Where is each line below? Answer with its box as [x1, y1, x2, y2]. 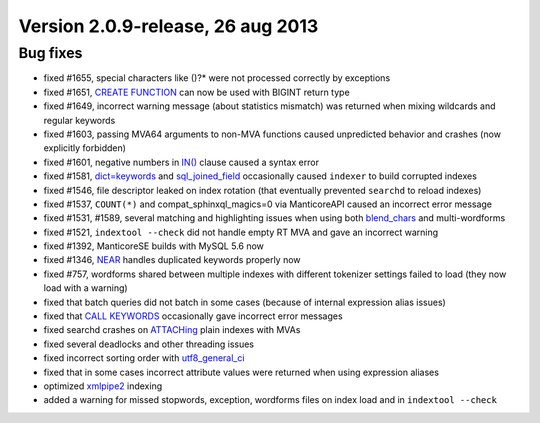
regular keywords [43, 114, 116, 126]
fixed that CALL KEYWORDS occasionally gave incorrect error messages [43, 310, 344, 322]
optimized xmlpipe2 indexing [43, 380, 163, 392]
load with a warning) [43, 282, 129, 294]
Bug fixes [18, 44, 83, 62]
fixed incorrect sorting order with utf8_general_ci [43, 352, 245, 364]
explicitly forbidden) [43, 142, 127, 154]
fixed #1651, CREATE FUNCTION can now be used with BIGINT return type [43, 86, 350, 98]
